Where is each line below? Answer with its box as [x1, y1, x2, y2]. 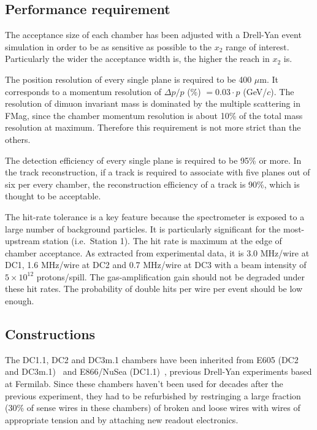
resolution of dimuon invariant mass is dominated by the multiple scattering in [5, 97, 300, 110]
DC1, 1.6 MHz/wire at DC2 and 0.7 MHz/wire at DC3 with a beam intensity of [5, 258, 307, 271]
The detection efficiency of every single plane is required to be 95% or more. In [5, 153, 302, 166]
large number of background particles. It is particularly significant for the [5, 222, 281, 235]
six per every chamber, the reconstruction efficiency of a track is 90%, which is [5, 177, 300, 190]
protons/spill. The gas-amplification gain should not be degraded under [36, 270, 305, 283]
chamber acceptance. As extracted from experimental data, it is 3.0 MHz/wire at [5, 246, 310, 259]
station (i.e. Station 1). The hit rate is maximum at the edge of [42, 234, 282, 247]
